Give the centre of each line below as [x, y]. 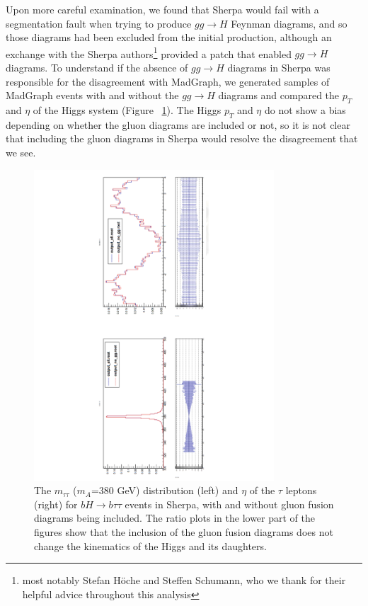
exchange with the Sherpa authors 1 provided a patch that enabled [149, 52]
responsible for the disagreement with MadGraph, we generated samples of [168, 81]
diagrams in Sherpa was [279, 68]
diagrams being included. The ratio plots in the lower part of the [174, 518]
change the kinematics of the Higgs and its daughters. [150, 545]
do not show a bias [305, 110]
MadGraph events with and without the [92, 95]
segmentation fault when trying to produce [99, 23]
